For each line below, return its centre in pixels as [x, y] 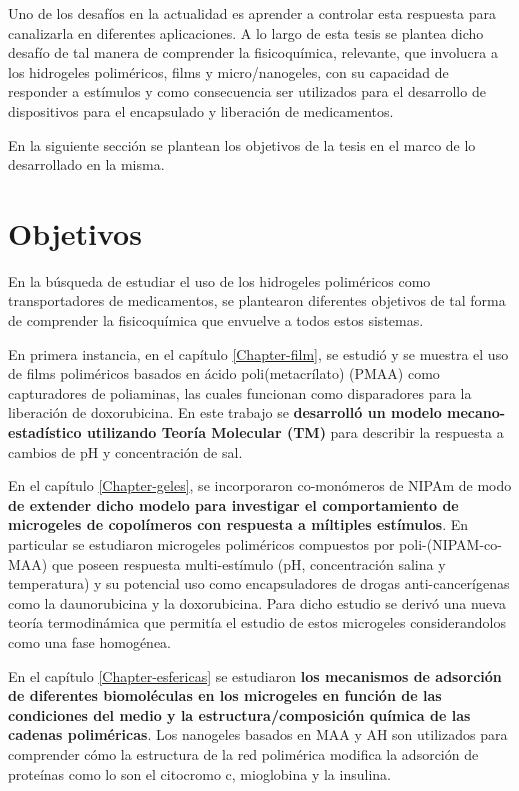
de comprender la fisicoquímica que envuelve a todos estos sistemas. [216, 320]
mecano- [476, 412]
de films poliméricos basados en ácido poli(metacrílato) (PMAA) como [224, 373]
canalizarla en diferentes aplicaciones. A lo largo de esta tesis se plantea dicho [246, 32]
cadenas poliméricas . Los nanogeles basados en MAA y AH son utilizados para [258, 734]
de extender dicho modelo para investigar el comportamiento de [233, 504]
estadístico [45, 432]
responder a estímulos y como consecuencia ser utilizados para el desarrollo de [247, 91]
